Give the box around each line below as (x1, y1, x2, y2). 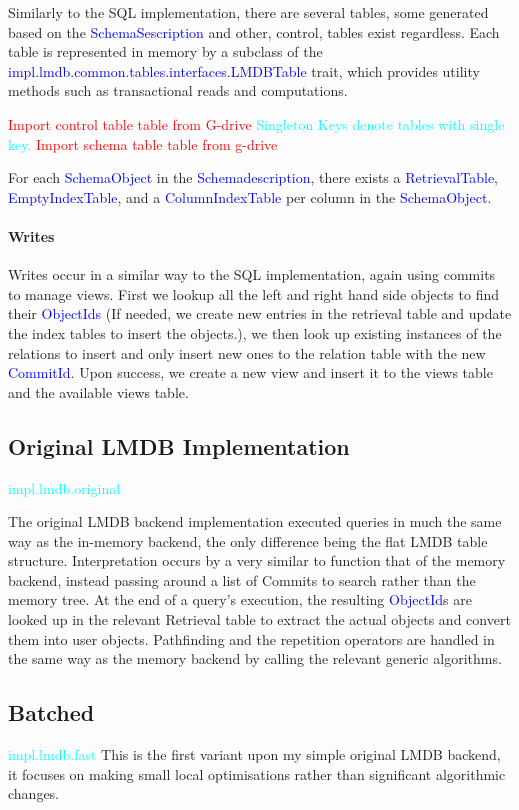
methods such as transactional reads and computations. (8, 80, 348, 101)
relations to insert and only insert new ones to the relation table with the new (8, 342, 486, 363)
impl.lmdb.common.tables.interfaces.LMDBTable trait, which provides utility (8, 60, 480, 81)
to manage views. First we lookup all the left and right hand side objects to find (8, 283, 499, 304)
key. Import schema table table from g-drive (8, 133, 278, 154)
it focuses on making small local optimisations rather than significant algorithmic (8, 763, 506, 784)
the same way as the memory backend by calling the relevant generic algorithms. (8, 648, 502, 669)
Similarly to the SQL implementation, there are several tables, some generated (8, 2, 489, 22)
